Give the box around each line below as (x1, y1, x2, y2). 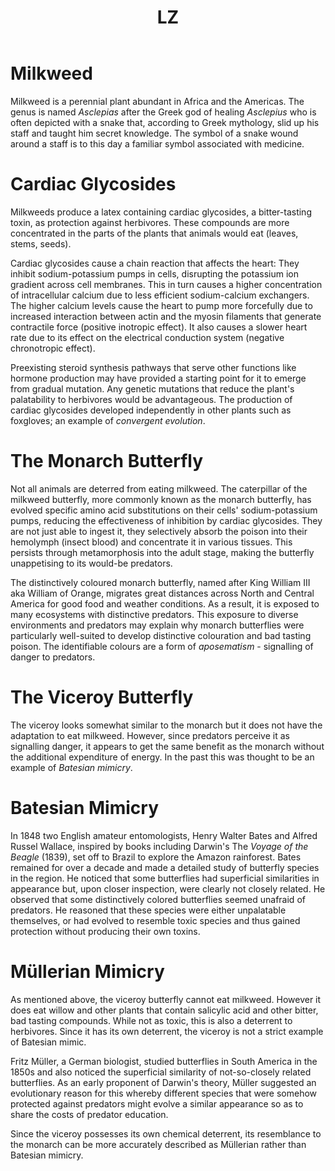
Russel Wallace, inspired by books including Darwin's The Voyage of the (10, 840, 309, 852)
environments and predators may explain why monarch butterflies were (10, 619, 305, 631)
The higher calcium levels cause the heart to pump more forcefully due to (10, 299, 313, 311)
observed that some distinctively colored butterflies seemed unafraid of (10, 893, 306, 905)
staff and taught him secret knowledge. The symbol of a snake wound (10, 127, 299, 139)
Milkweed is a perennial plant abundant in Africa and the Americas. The (10, 95, 305, 107)
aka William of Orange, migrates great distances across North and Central (10, 587, 315, 599)
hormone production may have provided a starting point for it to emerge (10, 372, 307, 384)
